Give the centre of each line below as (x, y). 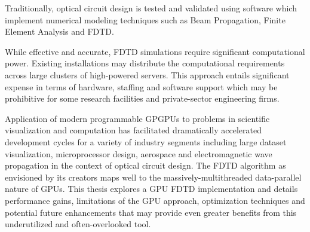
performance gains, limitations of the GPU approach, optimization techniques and (155, 200)
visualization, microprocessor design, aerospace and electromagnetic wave (139, 153)
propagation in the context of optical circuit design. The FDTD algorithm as (145, 165)
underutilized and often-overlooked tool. (78, 224)
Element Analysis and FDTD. (59, 31)
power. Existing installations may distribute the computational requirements (145, 63)
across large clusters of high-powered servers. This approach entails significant (147, 74)
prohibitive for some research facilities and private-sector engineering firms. (142, 98)
